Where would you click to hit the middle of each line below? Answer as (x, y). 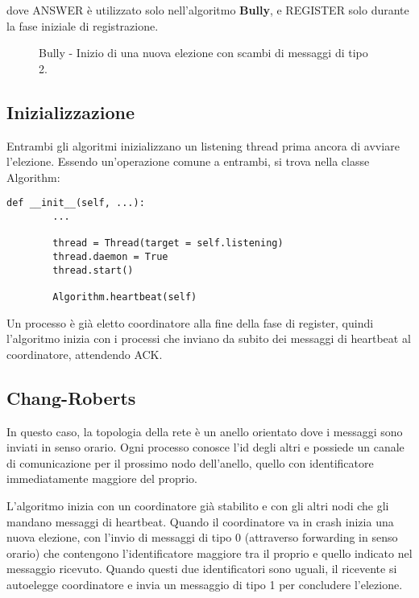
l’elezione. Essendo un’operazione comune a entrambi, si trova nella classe (188, 161)
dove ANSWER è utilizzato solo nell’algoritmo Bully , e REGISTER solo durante (208, 10)
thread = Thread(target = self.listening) (168, 243)
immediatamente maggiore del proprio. (102, 478)
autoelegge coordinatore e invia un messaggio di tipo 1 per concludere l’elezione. (205, 584)
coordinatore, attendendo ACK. (85, 354)
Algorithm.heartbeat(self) (125, 297)
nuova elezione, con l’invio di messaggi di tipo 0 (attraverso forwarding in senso (202, 537)
